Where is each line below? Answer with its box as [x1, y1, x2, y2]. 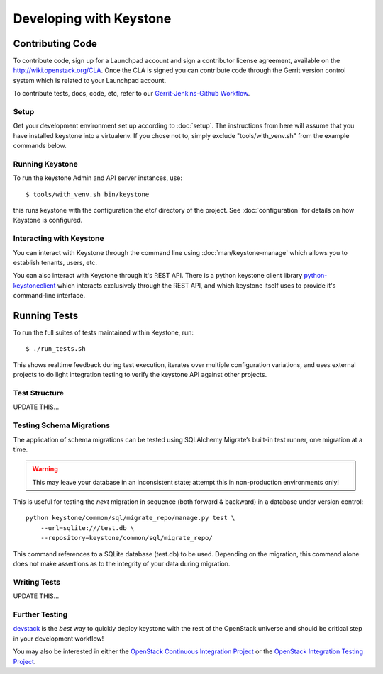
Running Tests [13, 309, 78, 322]
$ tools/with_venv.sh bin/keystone [26, 190, 150, 198]
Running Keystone [13, 159, 78, 169]
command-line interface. [13, 291, 85, 300]
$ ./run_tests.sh [26, 344, 86, 353]
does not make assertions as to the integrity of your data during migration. [13, 560, 231, 568]
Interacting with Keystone [13, 234, 104, 244]
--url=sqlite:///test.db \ [40, 524, 135, 532]
